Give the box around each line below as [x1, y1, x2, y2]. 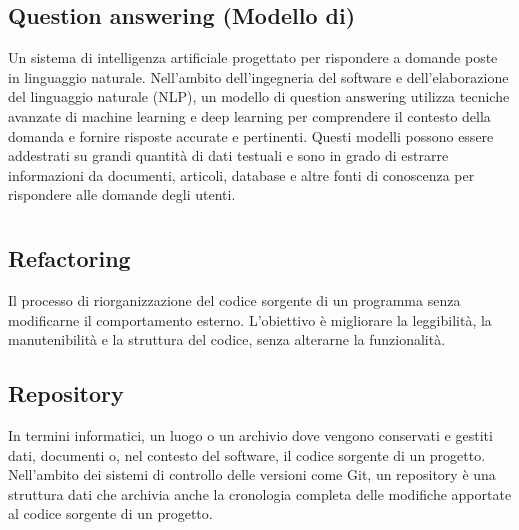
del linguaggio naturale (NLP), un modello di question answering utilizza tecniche [8, 86, 510, 107]
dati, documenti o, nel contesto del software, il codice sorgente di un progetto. [8, 444, 486, 465]
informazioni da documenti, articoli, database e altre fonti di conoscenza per [8, 164, 475, 185]
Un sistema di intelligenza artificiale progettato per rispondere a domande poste [8, 47, 498, 68]
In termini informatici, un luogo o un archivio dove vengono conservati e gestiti [8, 424, 493, 445]
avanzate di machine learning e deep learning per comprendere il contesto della [8, 105, 491, 126]
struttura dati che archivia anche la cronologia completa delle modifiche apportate [8, 483, 512, 504]
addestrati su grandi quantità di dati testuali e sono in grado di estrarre [8, 145, 449, 166]
